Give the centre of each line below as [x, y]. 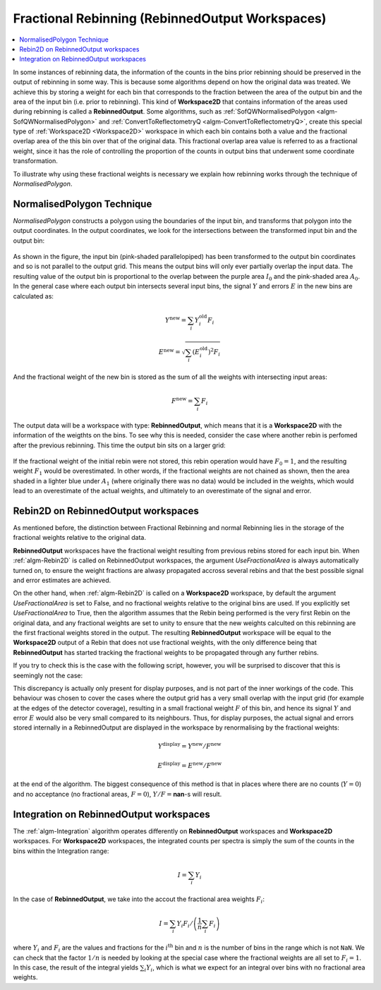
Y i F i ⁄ [185, 924]
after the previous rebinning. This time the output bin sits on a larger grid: [119, 445]
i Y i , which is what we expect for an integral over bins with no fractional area [255, 968]
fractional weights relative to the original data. [79, 538]
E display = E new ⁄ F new [190, 765]
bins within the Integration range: [61, 851]
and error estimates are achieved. [62, 580]
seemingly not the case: [48, 675]
